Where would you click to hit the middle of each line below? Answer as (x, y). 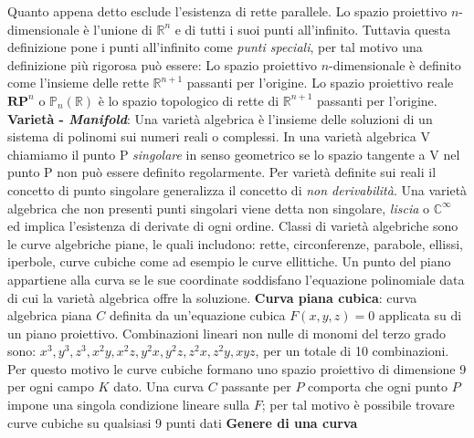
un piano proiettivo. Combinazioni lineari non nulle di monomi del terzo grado (227, 333)
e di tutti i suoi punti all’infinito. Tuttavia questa (313, 29)
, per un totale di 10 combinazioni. (352, 351)
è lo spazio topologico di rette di (189, 100)
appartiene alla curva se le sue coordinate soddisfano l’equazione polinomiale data (236, 279)
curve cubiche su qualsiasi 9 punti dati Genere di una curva (183, 422)
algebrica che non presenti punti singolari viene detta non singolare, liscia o (219, 208)
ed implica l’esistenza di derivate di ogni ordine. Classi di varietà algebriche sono (233, 226)
